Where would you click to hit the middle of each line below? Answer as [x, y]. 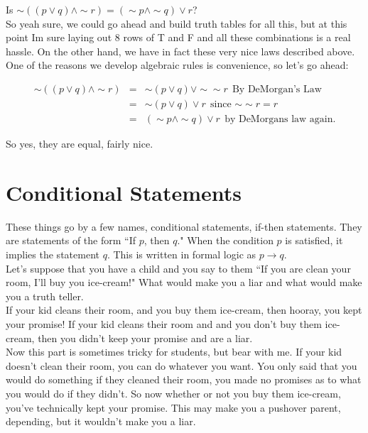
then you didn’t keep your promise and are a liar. [145, 338]
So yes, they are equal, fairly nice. [80, 144]
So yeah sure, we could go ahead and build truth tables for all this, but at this [177, 23]
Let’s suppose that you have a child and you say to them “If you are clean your [178, 268]
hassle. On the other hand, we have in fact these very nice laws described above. [180, 51]
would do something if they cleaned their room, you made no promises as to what [184, 379]
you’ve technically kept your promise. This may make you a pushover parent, [173, 407]
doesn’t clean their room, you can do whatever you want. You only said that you [182, 365]
